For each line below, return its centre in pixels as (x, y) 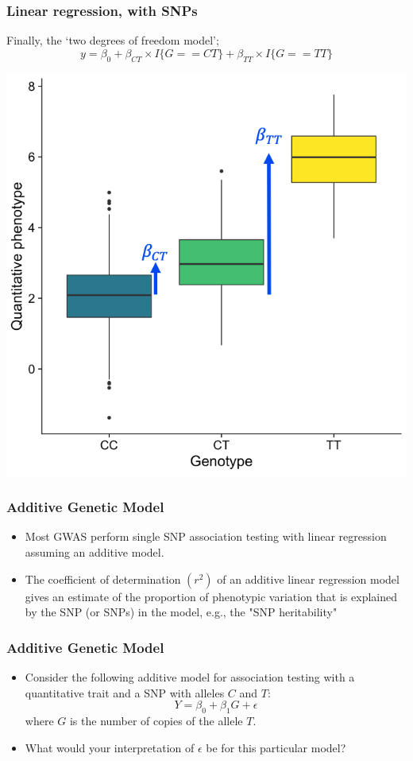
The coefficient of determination (103, 579)
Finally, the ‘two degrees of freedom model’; (113, 40)
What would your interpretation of (110, 747)
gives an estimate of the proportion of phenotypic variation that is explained (211, 596)
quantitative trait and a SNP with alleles (125, 692)
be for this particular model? (276, 747)
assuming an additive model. (95, 552)
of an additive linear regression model (308, 579)
